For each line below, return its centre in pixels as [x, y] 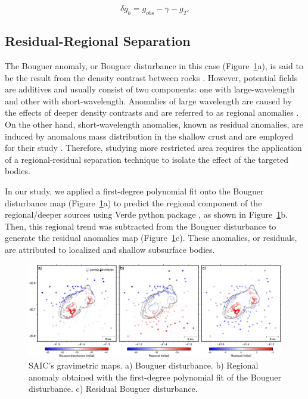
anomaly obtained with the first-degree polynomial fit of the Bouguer [155, 377]
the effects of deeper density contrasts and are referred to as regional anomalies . [152, 112]
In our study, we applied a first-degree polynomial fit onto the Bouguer [134, 191]
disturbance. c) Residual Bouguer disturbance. [113, 389]
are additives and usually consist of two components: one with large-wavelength [150, 89]
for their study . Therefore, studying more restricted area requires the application [153, 148]
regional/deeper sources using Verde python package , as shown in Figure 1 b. [146, 214]
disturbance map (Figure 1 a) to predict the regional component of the [133, 202]
